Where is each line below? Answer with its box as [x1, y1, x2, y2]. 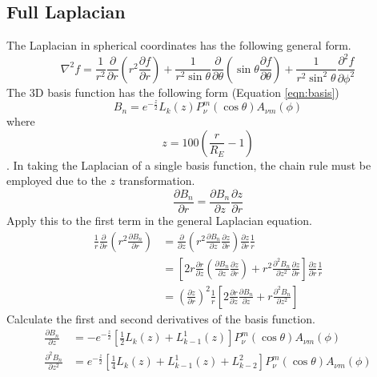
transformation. [118, 172, 195, 189]
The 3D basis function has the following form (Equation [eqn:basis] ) [6, 83, 339, 100]
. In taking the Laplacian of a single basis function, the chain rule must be [6, 156, 371, 173]
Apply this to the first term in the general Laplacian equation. [6, 212, 312, 229]
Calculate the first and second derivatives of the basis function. [6, 310, 315, 327]
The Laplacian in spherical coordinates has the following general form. [6, 37, 351, 54]
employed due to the [6, 172, 106, 189]
